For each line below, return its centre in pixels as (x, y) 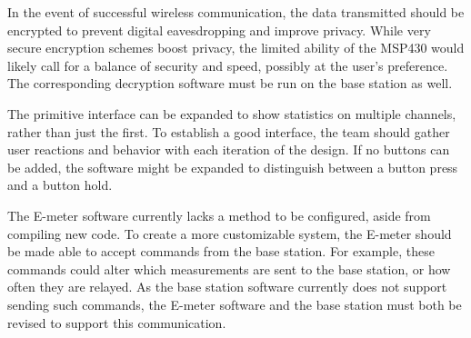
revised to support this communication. (117, 322)
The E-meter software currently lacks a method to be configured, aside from (219, 215)
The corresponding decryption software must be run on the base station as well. (230, 83)
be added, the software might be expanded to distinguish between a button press (233, 167)
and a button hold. (60, 185)
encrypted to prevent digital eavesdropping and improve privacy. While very (219, 30)
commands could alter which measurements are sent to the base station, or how (229, 268)
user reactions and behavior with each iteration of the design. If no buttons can (229, 149)
